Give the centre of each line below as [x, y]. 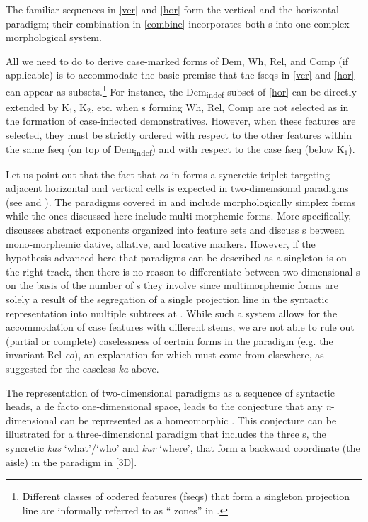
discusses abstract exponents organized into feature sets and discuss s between [175, 230]
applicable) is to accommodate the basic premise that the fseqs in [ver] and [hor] [180, 75]
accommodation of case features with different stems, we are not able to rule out [180, 327]
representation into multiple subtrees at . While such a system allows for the [172, 313]
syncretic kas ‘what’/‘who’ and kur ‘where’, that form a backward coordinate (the [183, 447]
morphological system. [54, 37]
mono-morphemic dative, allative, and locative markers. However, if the [161, 243]
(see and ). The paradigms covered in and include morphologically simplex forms [181, 202]
